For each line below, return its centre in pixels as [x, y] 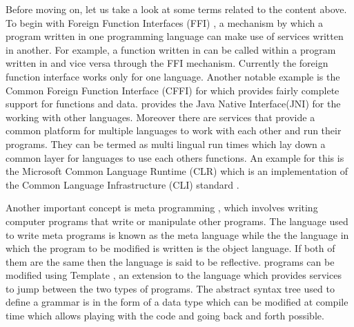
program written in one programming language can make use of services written [175, 36]
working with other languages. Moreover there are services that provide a [160, 117]
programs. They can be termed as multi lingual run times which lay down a [166, 144]
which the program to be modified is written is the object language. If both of [170, 248]
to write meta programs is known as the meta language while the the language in [177, 234]
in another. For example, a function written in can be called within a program [171, 49]
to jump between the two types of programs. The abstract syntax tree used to [170, 288]
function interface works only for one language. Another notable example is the [173, 76]
